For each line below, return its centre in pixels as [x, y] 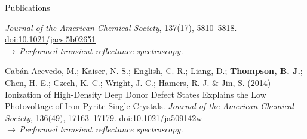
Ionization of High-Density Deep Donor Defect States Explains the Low [136, 94]
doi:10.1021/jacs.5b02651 [50, 39]
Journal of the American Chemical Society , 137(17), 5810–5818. [121, 27]
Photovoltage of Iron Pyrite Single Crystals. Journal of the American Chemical [149, 106]
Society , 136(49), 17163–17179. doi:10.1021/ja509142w [104, 117]
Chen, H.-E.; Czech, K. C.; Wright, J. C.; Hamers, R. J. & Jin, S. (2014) [138, 82]
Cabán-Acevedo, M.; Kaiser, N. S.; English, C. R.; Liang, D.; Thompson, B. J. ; [154, 71]
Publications [27, 7]
